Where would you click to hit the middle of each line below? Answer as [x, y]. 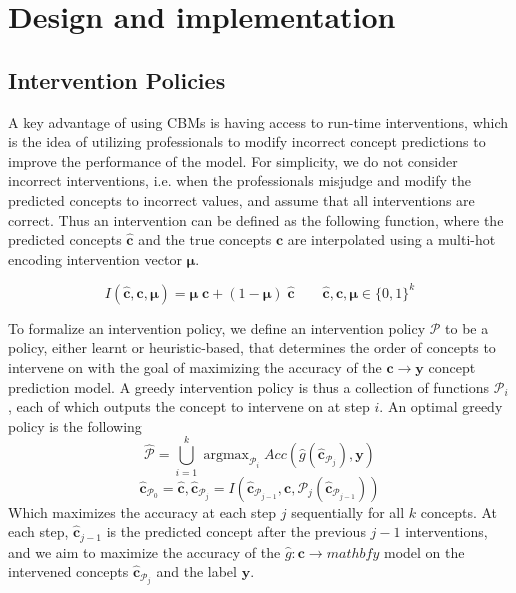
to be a [467, 327]
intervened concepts [68, 571]
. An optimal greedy [441, 406]
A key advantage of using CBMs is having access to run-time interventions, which [258, 121]
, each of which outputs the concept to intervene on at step [189, 406]
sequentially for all [348, 511]
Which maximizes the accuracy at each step [142, 511]
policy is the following [75, 425]
